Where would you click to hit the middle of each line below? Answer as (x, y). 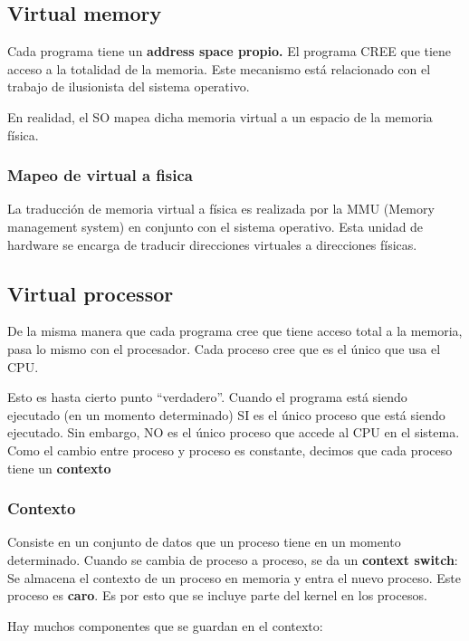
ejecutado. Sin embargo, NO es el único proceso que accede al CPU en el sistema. (234, 432)
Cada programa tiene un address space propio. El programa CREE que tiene (230, 51)
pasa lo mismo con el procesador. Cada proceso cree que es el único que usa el (224, 348)
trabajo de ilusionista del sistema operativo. (129, 86)
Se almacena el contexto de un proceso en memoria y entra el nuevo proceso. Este (234, 577)
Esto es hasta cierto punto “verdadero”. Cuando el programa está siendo (207, 397)
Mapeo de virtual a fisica (100, 175)
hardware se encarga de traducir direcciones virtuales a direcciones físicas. (212, 244)
